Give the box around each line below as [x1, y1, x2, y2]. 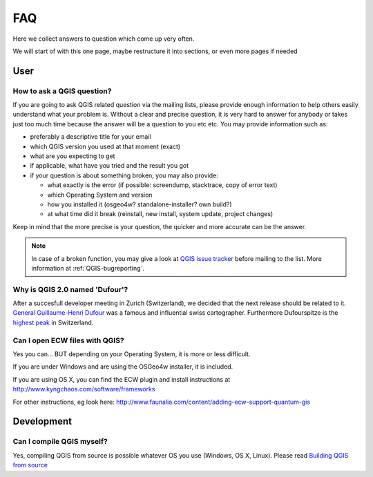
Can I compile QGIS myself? [12, 437, 108, 447]
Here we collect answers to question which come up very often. [12, 35, 195, 43]
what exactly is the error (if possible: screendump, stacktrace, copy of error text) [47, 181, 278, 189]
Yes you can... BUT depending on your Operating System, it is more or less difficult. [12, 350, 251, 358]
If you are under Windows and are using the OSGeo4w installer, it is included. [12, 362, 233, 371]
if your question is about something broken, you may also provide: [30, 171, 218, 179]
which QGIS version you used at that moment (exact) [30, 142, 181, 150]
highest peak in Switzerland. [12, 318, 94, 327]
